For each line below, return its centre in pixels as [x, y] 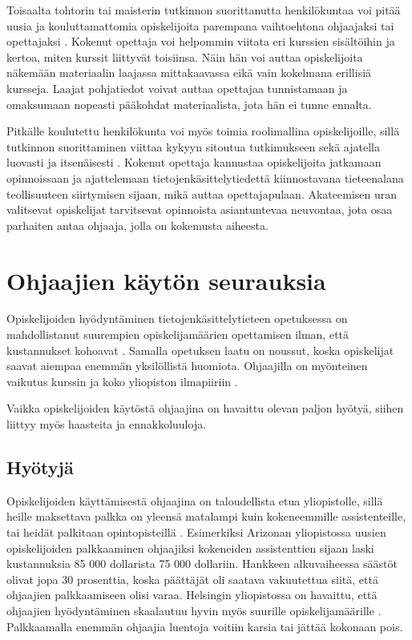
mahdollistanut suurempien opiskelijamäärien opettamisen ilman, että [178, 334]
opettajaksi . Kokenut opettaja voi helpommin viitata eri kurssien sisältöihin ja [201, 41]
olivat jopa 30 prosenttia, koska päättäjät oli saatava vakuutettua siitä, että [192, 579]
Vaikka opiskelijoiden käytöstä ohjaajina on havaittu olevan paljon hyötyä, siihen [205, 408]
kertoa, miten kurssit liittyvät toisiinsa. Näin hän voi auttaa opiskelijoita [185, 56]
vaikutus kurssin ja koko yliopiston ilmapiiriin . [122, 381]
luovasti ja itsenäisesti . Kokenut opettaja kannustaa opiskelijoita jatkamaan [194, 162]
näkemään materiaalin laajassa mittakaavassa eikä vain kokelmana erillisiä [189, 72]
